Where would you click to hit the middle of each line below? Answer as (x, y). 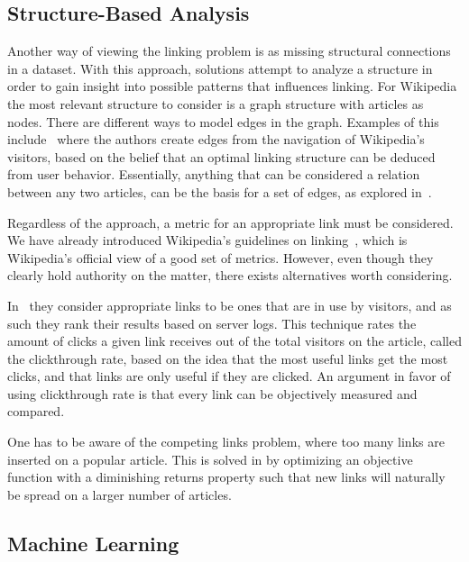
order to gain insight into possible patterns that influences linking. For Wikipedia (232, 86)
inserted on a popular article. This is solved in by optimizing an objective (210, 459)
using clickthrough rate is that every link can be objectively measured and (212, 393)
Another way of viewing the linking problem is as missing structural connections (229, 51)
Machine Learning (93, 543)
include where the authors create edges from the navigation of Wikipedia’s (216, 139)
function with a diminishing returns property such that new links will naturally (226, 477)
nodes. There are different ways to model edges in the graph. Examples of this (223, 121)
